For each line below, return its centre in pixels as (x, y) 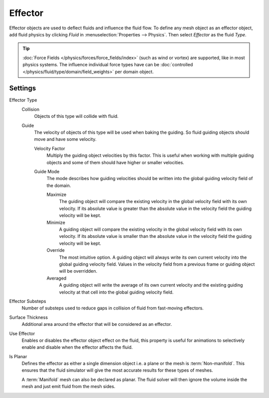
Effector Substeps (28, 301)
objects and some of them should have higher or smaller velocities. (115, 162)
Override (56, 250)
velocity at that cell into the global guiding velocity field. (116, 292)
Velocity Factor (50, 148)
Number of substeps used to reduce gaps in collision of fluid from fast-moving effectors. (113, 308)
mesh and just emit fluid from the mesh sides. (68, 387)
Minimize (56, 222)
